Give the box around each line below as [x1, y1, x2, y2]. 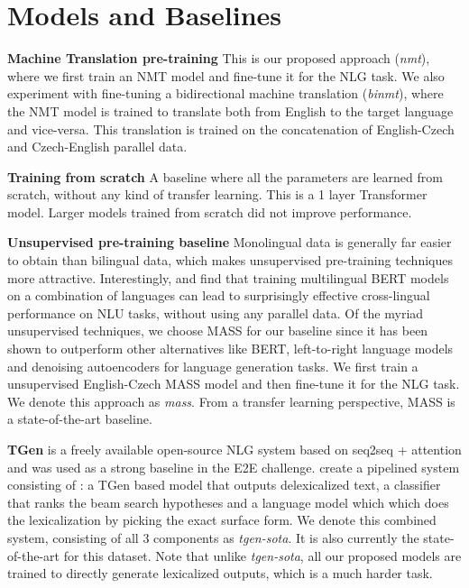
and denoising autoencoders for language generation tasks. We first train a [7, 356, 418, 375]
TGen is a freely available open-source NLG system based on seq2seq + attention [7, 440, 462, 458]
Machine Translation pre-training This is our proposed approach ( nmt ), [7, 49, 430, 68]
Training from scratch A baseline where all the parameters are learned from [7, 167, 443, 186]
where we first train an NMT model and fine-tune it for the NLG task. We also [7, 66, 445, 85]
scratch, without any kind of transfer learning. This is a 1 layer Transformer [7, 185, 428, 204]
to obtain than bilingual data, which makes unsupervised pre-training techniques [7, 251, 453, 270]
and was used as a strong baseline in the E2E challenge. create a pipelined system [7, 457, 460, 476]
